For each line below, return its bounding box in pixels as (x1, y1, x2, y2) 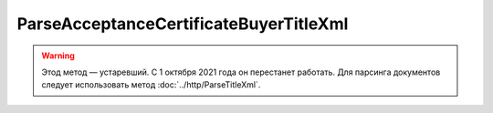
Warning (41, 50, 75, 61)
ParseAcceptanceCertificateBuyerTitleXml (16, 14, 349, 34)
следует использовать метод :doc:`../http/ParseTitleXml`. (41, 79, 261, 90)
